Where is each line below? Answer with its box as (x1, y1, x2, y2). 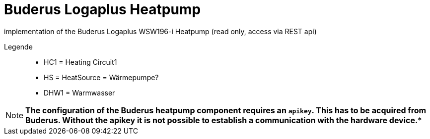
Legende (4, 42, 33, 51)
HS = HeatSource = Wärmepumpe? (44, 73, 159, 82)
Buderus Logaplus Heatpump (4, 1, 201, 18)
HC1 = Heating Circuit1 (44, 57, 117, 66)
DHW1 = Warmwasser (44, 88, 115, 97)
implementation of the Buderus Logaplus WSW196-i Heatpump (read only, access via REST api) (4, 27, 317, 36)
